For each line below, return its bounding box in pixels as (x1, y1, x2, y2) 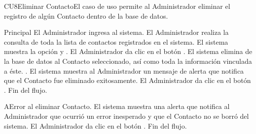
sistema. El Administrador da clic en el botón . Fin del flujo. (4, 120, 187, 131)
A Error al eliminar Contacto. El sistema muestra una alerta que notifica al (4, 101, 230, 111)
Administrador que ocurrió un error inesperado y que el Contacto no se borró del (4, 110, 249, 121)
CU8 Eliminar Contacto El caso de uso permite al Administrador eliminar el (4, 1, 230, 11)
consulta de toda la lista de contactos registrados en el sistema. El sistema (4, 36, 228, 47)
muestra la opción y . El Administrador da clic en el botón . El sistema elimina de (4, 46, 253, 56)
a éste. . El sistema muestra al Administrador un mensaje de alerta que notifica (4, 65, 244, 76)
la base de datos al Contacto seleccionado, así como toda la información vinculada (4, 55, 252, 66)
